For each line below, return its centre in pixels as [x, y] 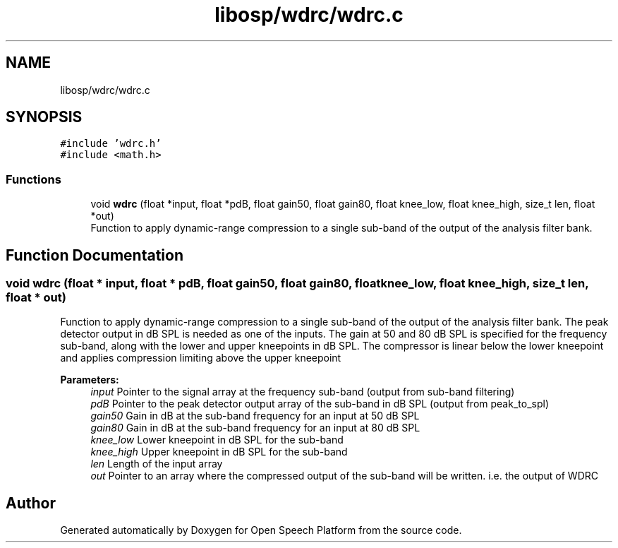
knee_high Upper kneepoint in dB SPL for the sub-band [219, 452]
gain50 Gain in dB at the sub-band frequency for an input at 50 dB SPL [255, 416]
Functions [34, 179]
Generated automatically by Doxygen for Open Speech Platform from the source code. [261, 530]
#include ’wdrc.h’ [111, 144]
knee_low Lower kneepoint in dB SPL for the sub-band [217, 440]
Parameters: [90, 380]
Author [31, 503]
